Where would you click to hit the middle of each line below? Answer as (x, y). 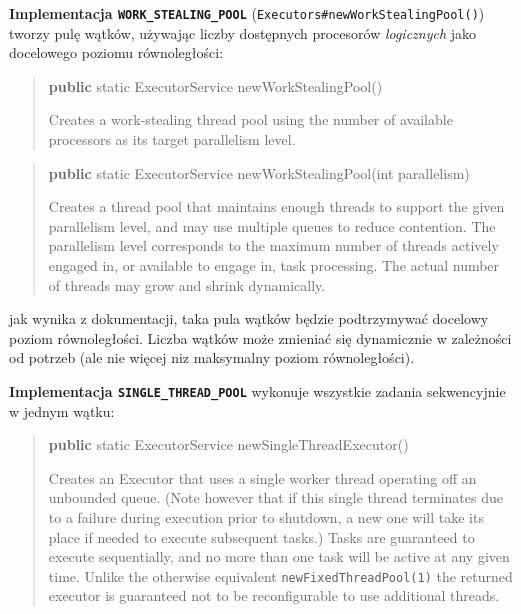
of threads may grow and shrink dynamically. (187, 284)
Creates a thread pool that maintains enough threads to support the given (276, 206)
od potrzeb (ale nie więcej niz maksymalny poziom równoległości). (212, 357)
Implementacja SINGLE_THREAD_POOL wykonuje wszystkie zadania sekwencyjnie (257, 390)
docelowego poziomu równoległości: (116, 52)
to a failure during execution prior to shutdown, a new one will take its (266, 517)
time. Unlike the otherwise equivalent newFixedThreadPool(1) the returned (280, 575)
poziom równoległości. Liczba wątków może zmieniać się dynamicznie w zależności (260, 337)
